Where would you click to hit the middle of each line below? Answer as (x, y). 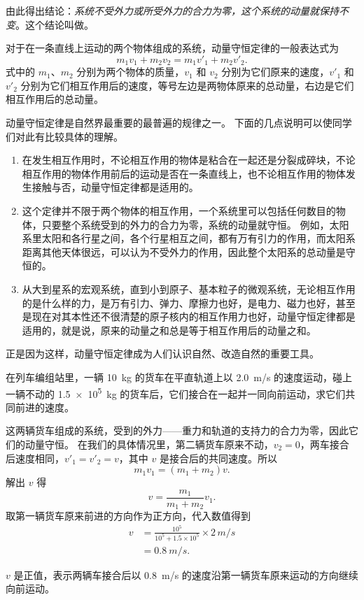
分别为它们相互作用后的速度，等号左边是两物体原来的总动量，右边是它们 (187, 85)
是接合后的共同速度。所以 (218, 458)
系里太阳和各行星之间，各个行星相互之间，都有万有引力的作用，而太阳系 (189, 238)
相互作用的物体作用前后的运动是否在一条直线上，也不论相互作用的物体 (184, 173)
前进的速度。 (44, 407)
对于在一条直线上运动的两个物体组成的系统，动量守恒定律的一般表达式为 (172, 48)
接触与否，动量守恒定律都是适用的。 (115, 187)
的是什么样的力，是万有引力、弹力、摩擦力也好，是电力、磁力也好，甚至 (189, 302)
